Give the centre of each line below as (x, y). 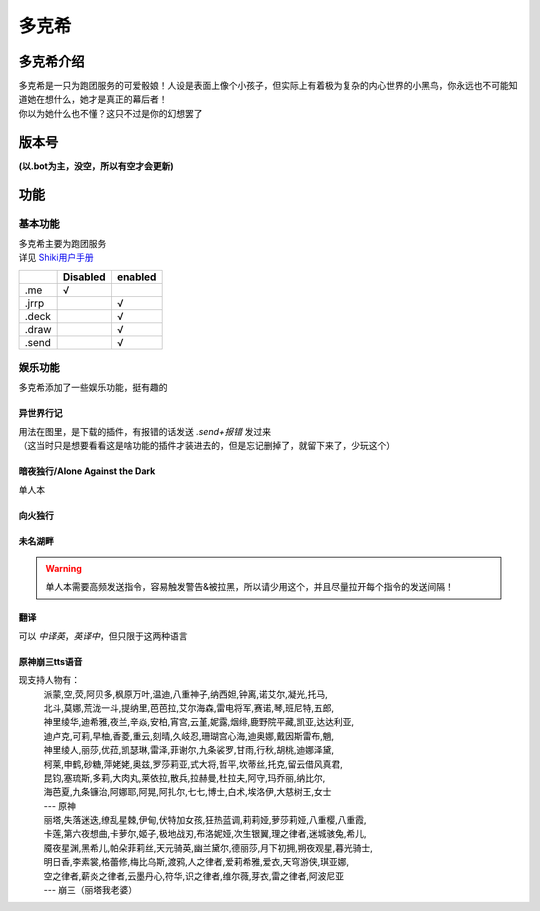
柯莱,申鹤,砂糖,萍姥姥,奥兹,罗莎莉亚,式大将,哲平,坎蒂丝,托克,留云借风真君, (193, 764)
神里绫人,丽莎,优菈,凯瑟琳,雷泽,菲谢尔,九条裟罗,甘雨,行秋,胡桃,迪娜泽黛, (189, 750)
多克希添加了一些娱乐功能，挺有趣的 (93, 387)
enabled (136, 277)
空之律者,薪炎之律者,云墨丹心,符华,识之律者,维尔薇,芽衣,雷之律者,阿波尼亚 (194, 876)
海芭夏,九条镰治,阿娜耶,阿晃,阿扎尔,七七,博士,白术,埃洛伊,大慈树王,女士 (187, 792)
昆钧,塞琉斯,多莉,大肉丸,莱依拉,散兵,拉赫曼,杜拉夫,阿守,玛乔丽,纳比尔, (184, 777)
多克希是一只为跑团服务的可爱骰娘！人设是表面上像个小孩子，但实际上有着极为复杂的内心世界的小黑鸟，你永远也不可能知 (268, 86)
